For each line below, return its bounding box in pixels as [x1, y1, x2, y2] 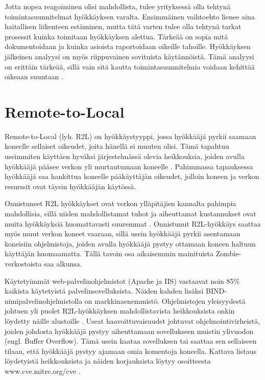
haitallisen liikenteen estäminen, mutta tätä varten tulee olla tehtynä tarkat [5, 21, 242, 32]
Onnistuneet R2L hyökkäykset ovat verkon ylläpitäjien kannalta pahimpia [5, 198, 236, 209]
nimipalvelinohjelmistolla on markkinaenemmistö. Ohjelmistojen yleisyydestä [5, 295, 246, 306]
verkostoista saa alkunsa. [5, 258, 82, 269]
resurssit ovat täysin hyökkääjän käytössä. [5, 181, 136, 191]
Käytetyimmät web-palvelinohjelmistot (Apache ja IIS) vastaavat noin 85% [5, 275, 240, 286]
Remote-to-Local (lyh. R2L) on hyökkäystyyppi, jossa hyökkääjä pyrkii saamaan [5, 130, 256, 141]
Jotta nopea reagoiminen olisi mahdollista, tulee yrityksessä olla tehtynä [5, 1, 231, 11]
